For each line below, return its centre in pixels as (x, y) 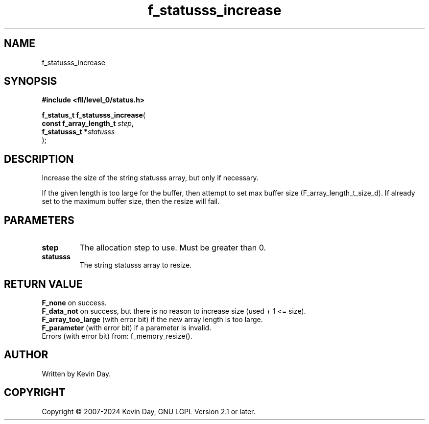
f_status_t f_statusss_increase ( (94, 115)
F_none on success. (74, 302)
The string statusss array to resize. (136, 265)
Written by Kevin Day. (76, 374)
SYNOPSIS (31, 81)
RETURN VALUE (43, 284)
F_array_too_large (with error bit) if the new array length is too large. (152, 319)
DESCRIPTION (39, 159)
